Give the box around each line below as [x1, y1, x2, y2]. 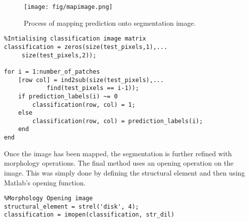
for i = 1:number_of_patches [4, 68, 100, 75]
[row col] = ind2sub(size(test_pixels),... [18, 76, 164, 84]
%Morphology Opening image [4, 195, 93, 202]
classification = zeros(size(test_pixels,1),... [4, 43, 168, 50]
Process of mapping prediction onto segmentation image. [24, 17, 196, 28]
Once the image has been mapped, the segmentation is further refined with [4, 148, 232, 158]
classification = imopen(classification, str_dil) [4, 211, 175, 219]
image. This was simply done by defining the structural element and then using [4, 167, 245, 178]
